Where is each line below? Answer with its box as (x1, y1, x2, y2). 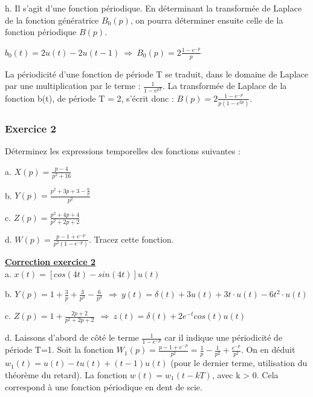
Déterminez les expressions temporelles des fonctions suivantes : (5, 145, 240, 157)
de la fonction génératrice (5, 13, 99, 26)
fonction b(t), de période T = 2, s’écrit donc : (5, 91, 174, 104)
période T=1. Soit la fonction (5, 343, 114, 356)
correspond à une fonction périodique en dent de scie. (5, 380, 202, 393)
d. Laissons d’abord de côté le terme (5, 331, 139, 344)
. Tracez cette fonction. (88, 232, 174, 245)
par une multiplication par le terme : (5, 79, 141, 92)
